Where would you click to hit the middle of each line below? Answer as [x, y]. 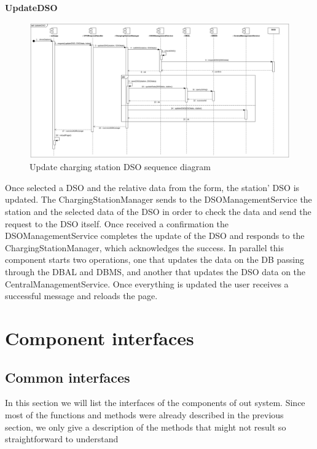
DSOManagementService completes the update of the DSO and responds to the [155, 236]
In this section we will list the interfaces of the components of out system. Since [155, 403]
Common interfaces [68, 377]
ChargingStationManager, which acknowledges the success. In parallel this [144, 247]
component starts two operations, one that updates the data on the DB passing [155, 260]
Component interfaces [100, 338]
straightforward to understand [62, 439]
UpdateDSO [31, 7]
